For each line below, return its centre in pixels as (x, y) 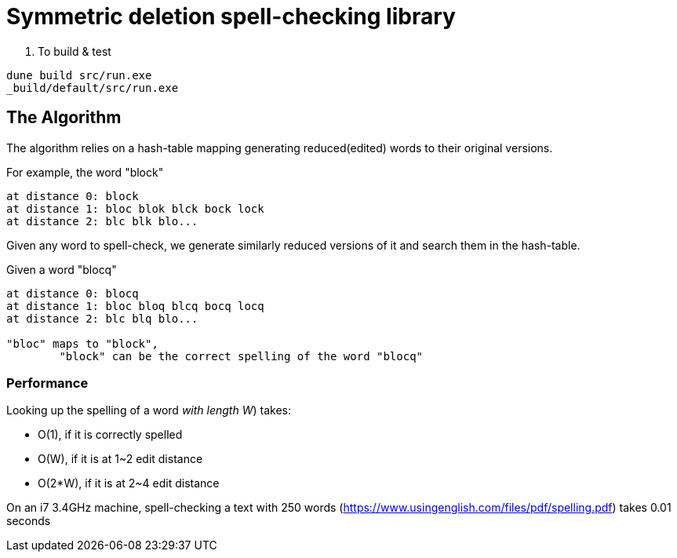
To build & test (75, 51)
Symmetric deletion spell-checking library (231, 16)
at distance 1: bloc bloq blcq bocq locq (135, 306)
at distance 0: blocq (73, 293)
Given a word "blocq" (62, 269)
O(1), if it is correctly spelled (110, 435)
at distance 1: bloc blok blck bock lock (135, 208)
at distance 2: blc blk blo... (102, 221)
